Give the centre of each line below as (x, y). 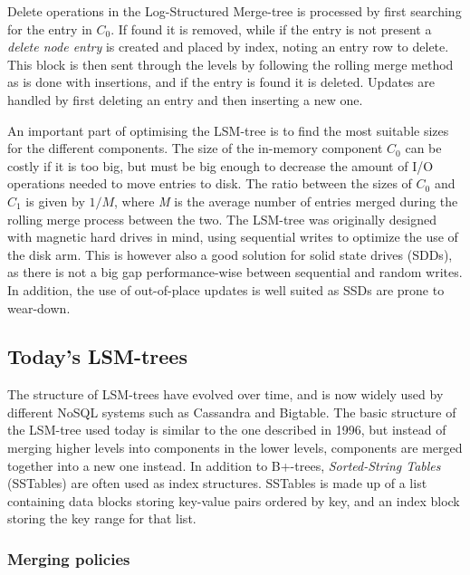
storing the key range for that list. (102, 518)
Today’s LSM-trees (97, 356)
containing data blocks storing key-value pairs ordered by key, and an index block (234, 500)
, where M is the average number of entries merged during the (286, 201)
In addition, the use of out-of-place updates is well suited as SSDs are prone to (226, 289)
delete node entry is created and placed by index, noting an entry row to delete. (228, 47)
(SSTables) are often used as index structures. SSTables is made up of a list (217, 483)
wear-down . (39, 307)
